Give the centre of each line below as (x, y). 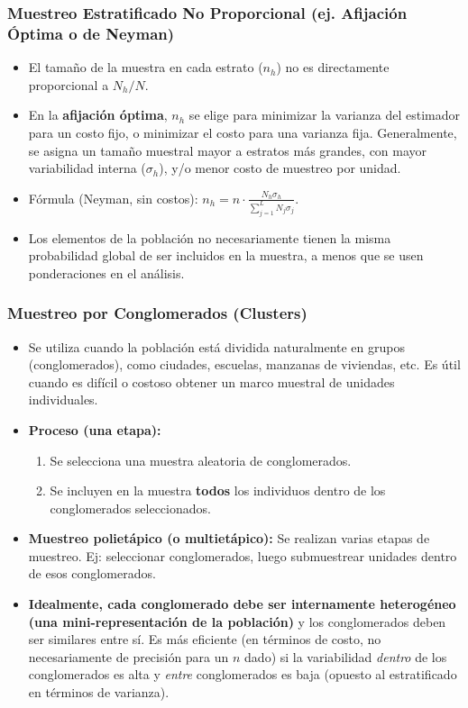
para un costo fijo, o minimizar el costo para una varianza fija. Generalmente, (243, 132)
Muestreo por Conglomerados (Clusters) (157, 313)
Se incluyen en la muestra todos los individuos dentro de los (218, 490)
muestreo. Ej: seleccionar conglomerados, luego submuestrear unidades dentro (243, 555)
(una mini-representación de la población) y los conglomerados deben (237, 621)
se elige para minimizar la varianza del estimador (324, 115)
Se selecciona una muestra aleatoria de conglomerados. (201, 460)
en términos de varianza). (99, 692)
